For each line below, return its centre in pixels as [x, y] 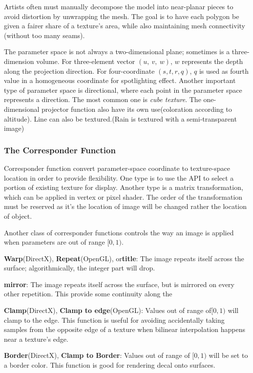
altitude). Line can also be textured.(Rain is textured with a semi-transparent [120, 118]
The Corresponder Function [60, 150]
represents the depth [212, 61]
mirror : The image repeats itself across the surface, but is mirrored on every [119, 284]
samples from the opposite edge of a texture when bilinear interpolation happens [125, 329]
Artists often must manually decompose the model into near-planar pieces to [119, 6]
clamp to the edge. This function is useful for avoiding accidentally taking [114, 320]
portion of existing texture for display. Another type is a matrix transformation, [124, 187]
